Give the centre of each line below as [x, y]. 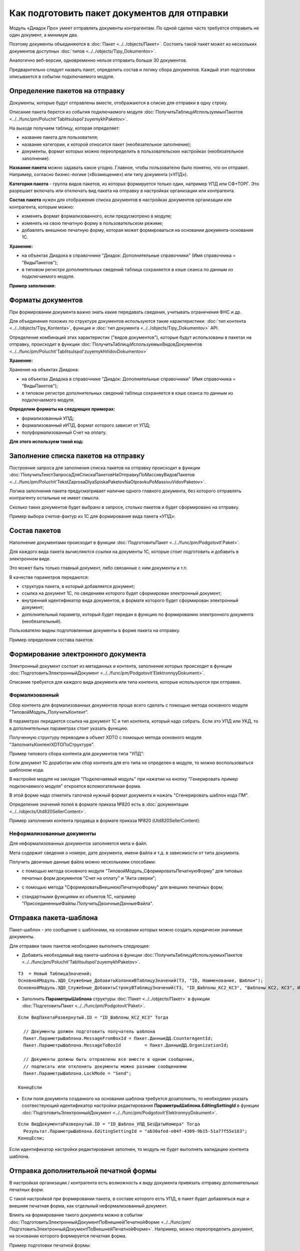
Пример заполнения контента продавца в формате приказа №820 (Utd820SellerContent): [105, 821]
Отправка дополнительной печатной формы [83, 1171]
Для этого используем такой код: [46, 441]
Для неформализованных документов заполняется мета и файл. [78, 844]
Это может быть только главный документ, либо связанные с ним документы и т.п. [98, 568]
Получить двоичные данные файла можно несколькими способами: [82, 862]
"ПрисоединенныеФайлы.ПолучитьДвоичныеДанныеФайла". [87, 903]
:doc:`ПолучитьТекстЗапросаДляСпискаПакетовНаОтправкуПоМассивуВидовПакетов [102, 475]
